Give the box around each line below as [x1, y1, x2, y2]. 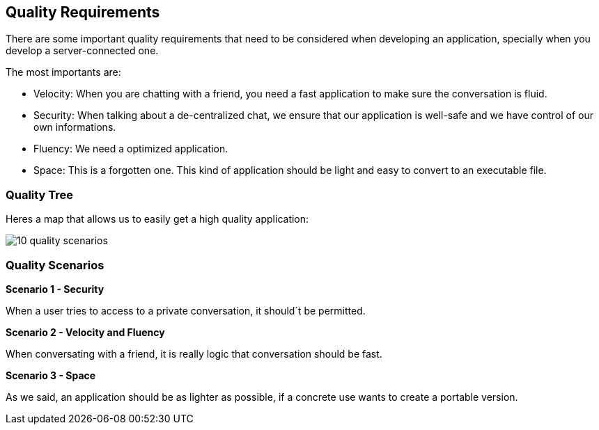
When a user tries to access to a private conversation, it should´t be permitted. [6, 304, 366, 317]
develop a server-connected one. [6, 45, 159, 57]
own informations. [33, 121, 116, 134]
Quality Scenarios [6, 257, 104, 272]
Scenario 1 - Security [6, 282, 104, 295]
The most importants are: [6, 66, 121, 79]
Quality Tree [6, 187, 74, 202]
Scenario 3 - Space [6, 369, 96, 381]
